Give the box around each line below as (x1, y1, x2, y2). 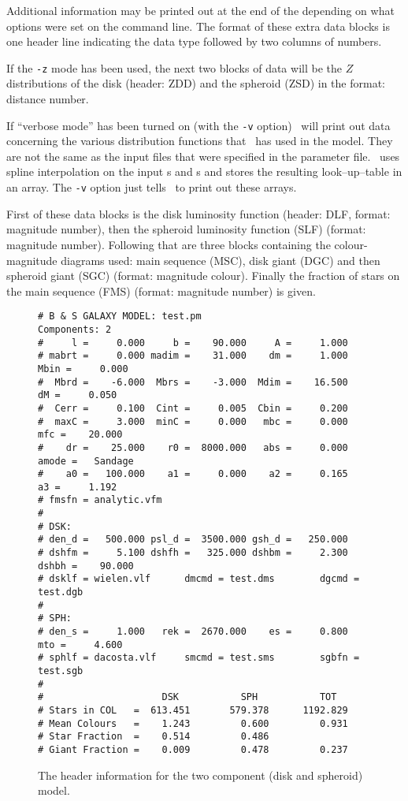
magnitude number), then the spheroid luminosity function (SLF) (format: (6, 221, 366, 237)
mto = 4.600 (38, 639, 123, 650)
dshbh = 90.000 (38, 560, 134, 572)
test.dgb (38, 587, 83, 598)
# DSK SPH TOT (38, 691, 337, 703)
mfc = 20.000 (38, 429, 123, 441)
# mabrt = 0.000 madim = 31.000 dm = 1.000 (38, 350, 348, 362)
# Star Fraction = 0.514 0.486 (38, 731, 269, 743)
